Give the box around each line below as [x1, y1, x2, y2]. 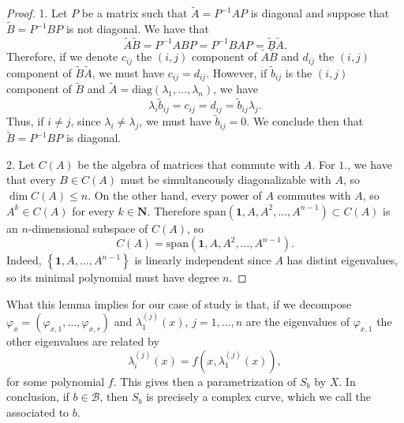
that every [6, 171, 56, 188]
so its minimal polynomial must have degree [6, 269, 219, 286]
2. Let [6, 155, 35, 172]
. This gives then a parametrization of [113, 372, 297, 389]
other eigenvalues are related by [6, 333, 159, 350]
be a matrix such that [81, 5, 188, 21]
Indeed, [6, 252, 42, 268]
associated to [6, 404, 69, 420]
